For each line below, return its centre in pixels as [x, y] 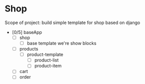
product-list [46, 60]
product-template [45, 54]
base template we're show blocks [61, 43]
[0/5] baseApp [27, 32]
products [29, 49]
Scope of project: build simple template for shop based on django [72, 22]
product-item [48, 66]
